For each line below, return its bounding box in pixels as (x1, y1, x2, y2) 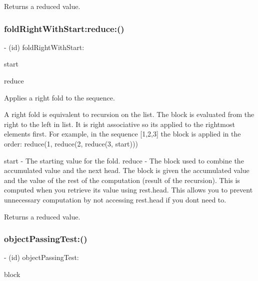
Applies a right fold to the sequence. (4, 92, 115, 102)
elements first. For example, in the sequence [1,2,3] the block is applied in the (4, 128, 241, 139)
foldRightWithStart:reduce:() (4, 22, 124, 34)
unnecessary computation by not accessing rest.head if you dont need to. (4, 194, 226, 204)
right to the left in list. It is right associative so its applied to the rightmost (4, 118, 235, 129)
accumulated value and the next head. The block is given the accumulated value (4, 165, 249, 175)
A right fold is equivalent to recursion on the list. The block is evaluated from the (4, 109, 254, 119)
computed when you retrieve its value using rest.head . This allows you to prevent (4, 184, 253, 195)
